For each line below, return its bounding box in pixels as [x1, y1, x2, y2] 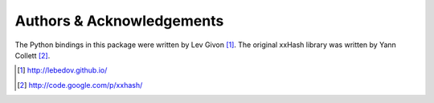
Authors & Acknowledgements [14, 12, 224, 30]
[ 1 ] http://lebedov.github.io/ [17, 65, 108, 75]
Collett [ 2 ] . [14, 50, 51, 60]
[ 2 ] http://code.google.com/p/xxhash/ [17, 80, 143, 89]
